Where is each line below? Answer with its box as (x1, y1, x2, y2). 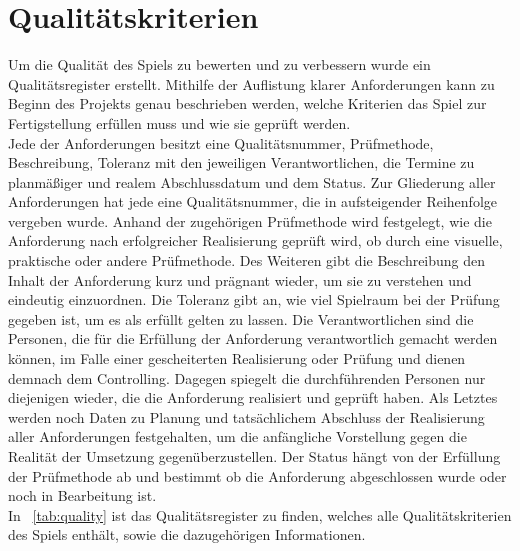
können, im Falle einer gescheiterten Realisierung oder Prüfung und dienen (8, 348, 466, 369)
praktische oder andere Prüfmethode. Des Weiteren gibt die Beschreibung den (8, 250, 486, 271)
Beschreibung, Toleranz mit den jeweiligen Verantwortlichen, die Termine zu (8, 152, 475, 173)
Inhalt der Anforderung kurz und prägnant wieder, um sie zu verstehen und (8, 269, 472, 290)
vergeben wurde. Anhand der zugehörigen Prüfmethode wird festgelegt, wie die (8, 210, 492, 231)
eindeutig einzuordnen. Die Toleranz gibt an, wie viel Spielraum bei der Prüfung (8, 289, 500, 310)
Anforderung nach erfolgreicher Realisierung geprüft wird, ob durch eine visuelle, (8, 230, 503, 251)
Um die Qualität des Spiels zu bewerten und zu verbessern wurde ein (8, 54, 431, 75)
